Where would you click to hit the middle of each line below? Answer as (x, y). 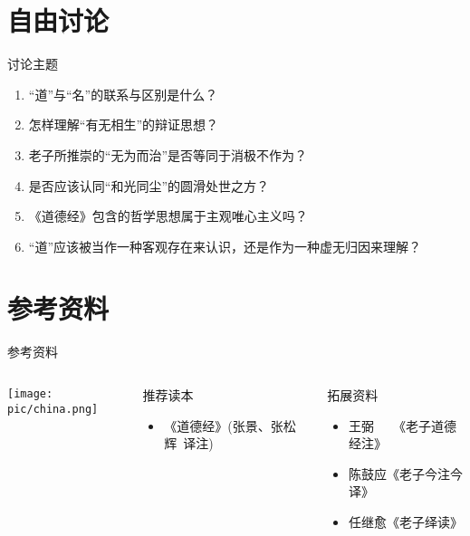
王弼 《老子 (389, 425)
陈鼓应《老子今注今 (405, 473)
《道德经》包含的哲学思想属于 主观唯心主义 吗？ (168, 216)
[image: (30, 394)
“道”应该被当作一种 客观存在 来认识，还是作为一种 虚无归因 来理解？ (225, 246)
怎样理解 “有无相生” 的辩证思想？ (124, 124)
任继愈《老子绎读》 (405, 521)
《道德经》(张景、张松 (230, 425)
